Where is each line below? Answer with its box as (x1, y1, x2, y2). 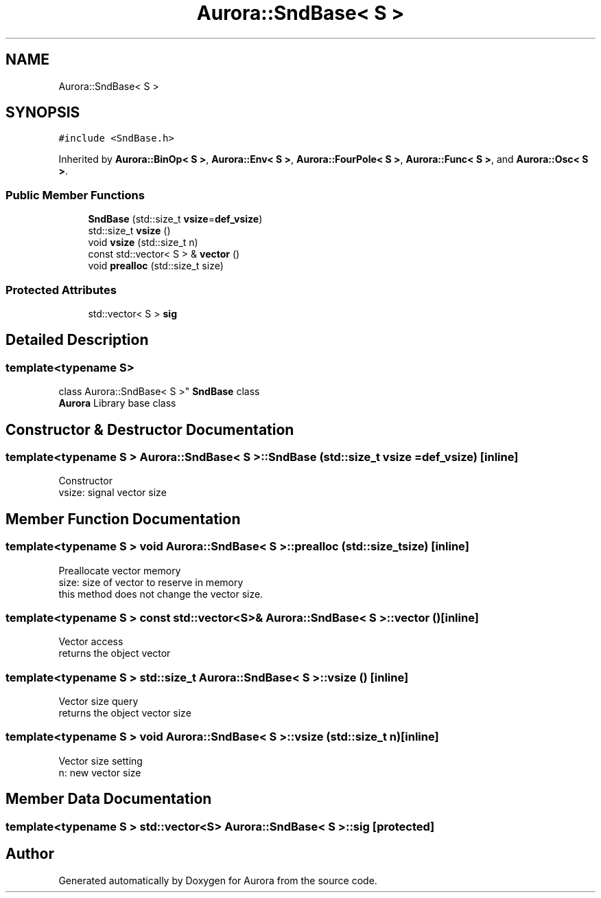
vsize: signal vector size (58, 486, 167, 499)
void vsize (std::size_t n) (88, 236, 198, 249)
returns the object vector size (58, 707, 191, 719)
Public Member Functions (5, 188, 145, 202)
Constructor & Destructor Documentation (5, 420, 294, 438)
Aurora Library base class (58, 397, 176, 409)
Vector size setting (58, 754, 143, 767)
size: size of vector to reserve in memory (58, 576, 244, 588)
